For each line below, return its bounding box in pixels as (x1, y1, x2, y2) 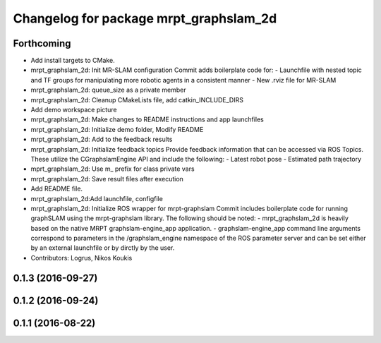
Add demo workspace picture (30, 106, 117, 114)
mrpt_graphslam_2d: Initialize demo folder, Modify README (30, 125, 204, 133)
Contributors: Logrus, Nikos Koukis (30, 253, 133, 262)
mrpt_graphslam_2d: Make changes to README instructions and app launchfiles (30, 115, 264, 124)
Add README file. (30, 184, 83, 193)
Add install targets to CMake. (30, 56, 116, 65)
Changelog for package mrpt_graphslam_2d (13, 11, 277, 26)
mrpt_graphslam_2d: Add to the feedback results (30, 135, 173, 144)
